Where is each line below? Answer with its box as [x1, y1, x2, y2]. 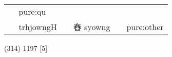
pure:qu [18, 6, 46, 17]
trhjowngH [18, 20, 57, 33]
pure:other [126, 20, 164, 33]
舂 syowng [73, 21, 110, 33]
